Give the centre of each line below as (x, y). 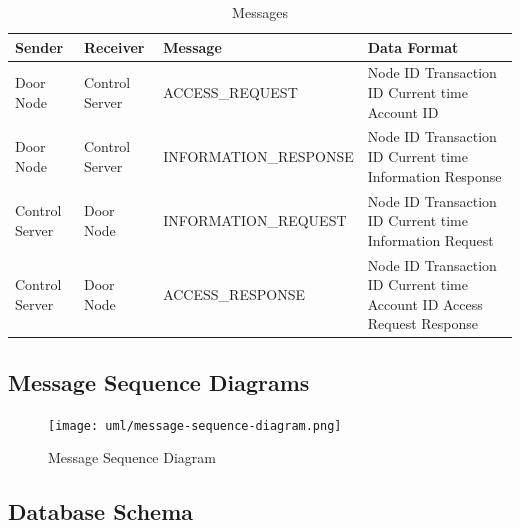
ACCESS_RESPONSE (234, 293)
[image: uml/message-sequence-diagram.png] (195, 425)
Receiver (114, 46)
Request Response (423, 323)
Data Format (413, 46)
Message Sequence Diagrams (159, 381)
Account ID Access (425, 303)
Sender (39, 46)
